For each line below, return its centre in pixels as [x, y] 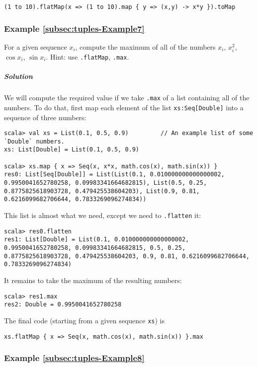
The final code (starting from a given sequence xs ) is [85, 320]
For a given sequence [36, 46]
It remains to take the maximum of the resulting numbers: [93, 280]
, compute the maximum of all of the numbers [145, 46]
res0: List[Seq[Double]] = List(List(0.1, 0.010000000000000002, [114, 175]
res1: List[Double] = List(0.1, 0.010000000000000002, [97, 240]
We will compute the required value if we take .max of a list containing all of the [127, 98]
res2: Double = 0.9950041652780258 [63, 305]
